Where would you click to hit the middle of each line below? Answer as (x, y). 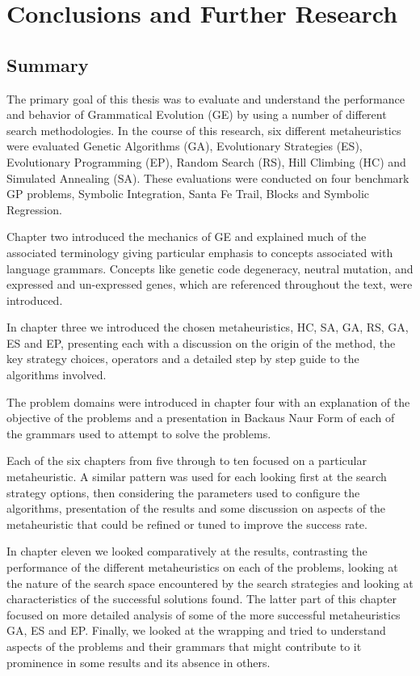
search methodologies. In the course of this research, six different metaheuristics (204, 130)
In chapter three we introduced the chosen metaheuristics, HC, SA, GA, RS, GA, (208, 327)
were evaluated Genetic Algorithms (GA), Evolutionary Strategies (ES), (185, 146)
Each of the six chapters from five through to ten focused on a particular (187, 461)
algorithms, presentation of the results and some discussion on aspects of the (196, 508)
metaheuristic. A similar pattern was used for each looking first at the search (197, 477)
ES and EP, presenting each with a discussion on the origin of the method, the (201, 342)
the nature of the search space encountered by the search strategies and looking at (210, 583)
